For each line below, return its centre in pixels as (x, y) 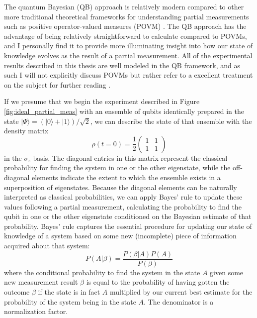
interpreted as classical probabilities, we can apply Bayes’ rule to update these (123, 197)
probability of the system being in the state (70, 301)
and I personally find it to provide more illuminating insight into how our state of (128, 46)
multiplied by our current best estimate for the (181, 291)
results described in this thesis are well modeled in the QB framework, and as (122, 65)
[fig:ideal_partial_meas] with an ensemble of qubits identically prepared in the (124, 111)
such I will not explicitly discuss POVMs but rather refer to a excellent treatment (128, 75)
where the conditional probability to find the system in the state (102, 272)
